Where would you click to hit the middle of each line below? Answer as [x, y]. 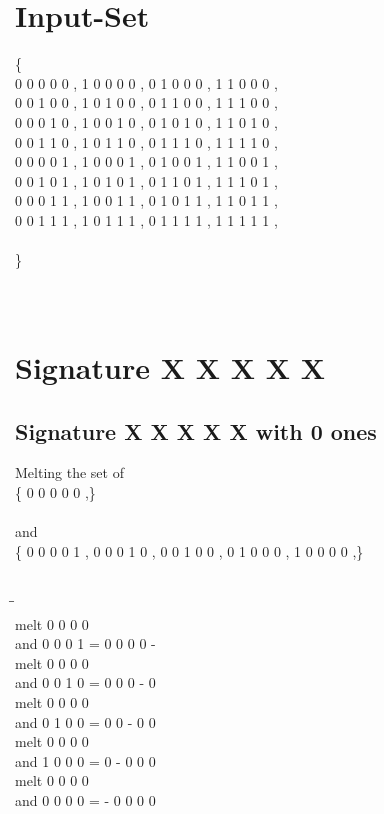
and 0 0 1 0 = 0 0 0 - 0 [85, 682]
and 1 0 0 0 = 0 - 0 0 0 [85, 760]
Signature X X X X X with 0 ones [196, 430]
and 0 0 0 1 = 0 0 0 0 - [85, 643]
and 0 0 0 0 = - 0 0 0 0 [85, 799]
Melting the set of [69, 472]
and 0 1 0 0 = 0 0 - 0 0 [85, 721]
